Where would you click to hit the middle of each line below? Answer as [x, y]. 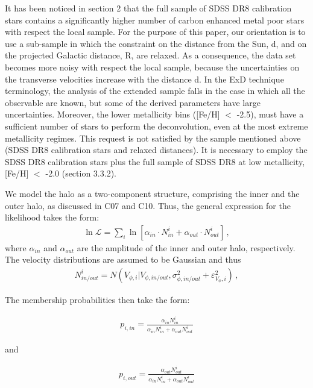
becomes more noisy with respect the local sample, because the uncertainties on [152, 67]
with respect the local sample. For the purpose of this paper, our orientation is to [155, 32]
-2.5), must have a [270, 114]
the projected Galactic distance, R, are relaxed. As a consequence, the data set [150, 55]
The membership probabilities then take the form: [97, 299]
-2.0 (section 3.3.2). [81, 173]
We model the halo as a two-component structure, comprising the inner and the [152, 193]
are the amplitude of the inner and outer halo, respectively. [186, 247]
